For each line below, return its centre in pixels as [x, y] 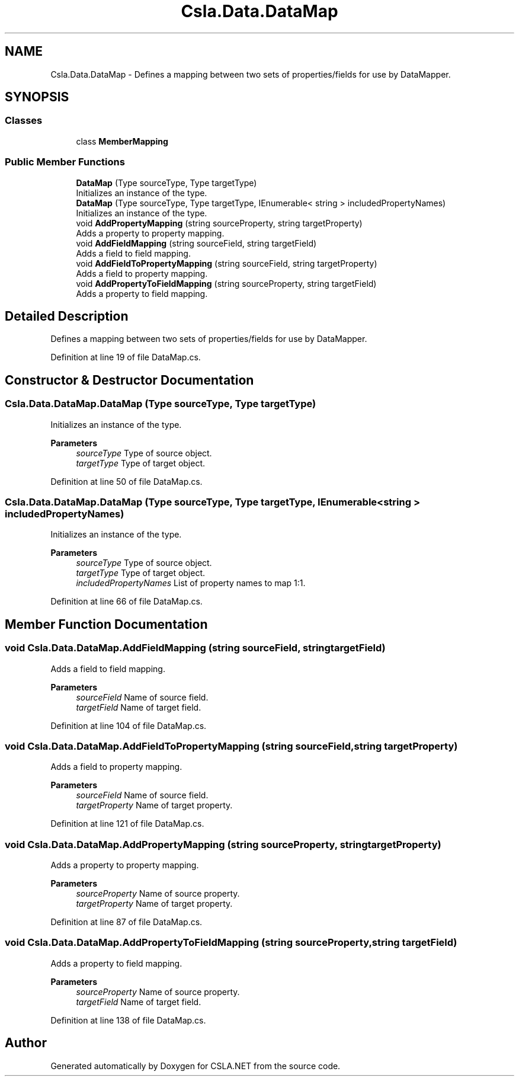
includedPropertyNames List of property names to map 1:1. [191, 583]
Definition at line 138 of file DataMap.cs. [128, 1020]
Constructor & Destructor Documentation [129, 380]
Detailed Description [67, 316]
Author [26, 1043]
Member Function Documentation [106, 624]
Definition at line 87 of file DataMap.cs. [126, 922]
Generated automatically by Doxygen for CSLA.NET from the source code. [196, 1066]
